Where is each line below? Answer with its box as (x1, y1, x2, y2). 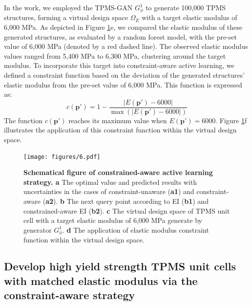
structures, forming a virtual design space (4, 12, 128, 22)
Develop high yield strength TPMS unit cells (4, 259, 236, 274)
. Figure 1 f (215, 115, 247, 125)
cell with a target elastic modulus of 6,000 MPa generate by (23, 215, 202, 225)
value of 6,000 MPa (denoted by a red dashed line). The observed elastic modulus (4, 41, 248, 51)
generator (23, 224, 52, 235)
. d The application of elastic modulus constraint (62, 224, 209, 235)
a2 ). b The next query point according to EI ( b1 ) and (45, 196, 209, 206)
